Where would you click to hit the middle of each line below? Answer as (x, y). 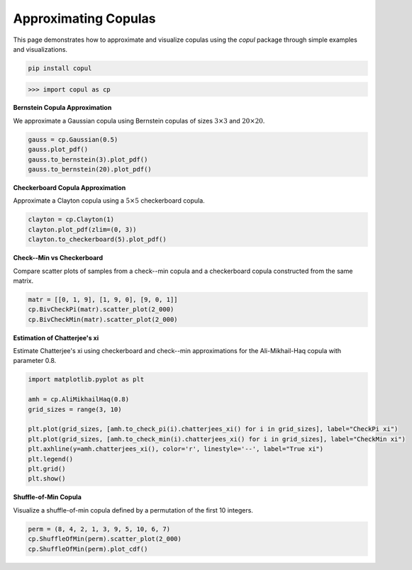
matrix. (23, 281)
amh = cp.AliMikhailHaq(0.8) (79, 399)
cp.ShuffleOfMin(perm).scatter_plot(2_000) (105, 539)
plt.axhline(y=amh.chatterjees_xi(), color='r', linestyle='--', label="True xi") (176, 449)
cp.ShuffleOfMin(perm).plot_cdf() (88, 549)
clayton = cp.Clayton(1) (71, 219)
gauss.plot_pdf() (58, 150)
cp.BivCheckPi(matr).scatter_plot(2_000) (101, 309)
